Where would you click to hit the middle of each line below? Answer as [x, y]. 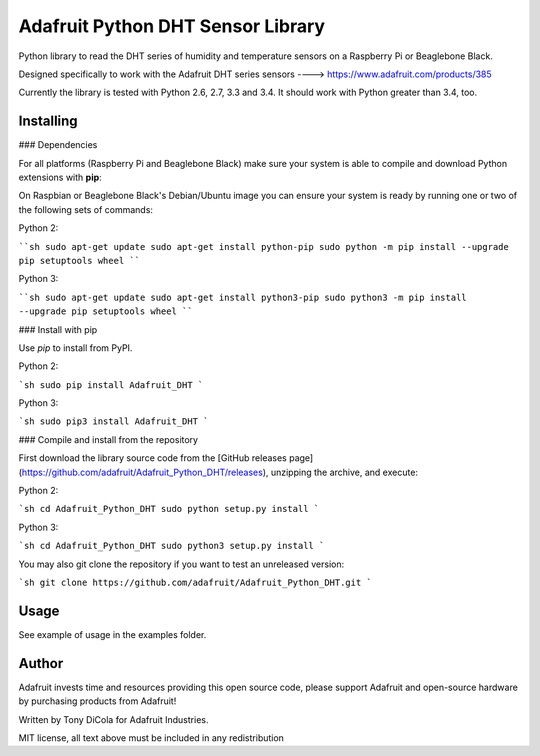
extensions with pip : [60, 177]
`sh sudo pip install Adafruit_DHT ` [111, 384]
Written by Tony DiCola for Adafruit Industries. [113, 719]
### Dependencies [58, 145]
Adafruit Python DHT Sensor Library [171, 26]
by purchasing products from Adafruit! [97, 701]
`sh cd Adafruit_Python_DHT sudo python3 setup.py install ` [171, 546]
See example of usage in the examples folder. [112, 634]
